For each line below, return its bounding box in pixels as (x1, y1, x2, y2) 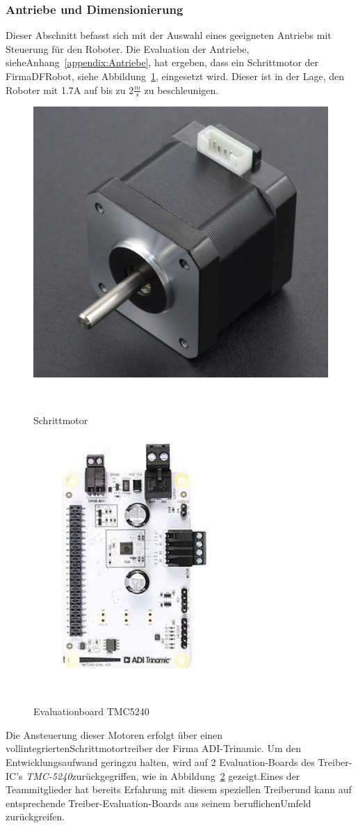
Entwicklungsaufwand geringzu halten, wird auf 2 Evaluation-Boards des (6, 755, 315, 769)
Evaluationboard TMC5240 (33, 704, 149, 719)
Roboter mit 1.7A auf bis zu (6, 82, 126, 97)
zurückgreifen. (6, 809, 65, 824)
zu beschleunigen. (144, 82, 219, 97)
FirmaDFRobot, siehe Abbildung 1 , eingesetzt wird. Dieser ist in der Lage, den (6, 69, 344, 83)
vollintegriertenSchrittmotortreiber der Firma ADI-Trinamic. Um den (6, 741, 302, 756)
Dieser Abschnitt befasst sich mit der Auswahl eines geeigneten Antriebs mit (6, 28, 332, 42)
